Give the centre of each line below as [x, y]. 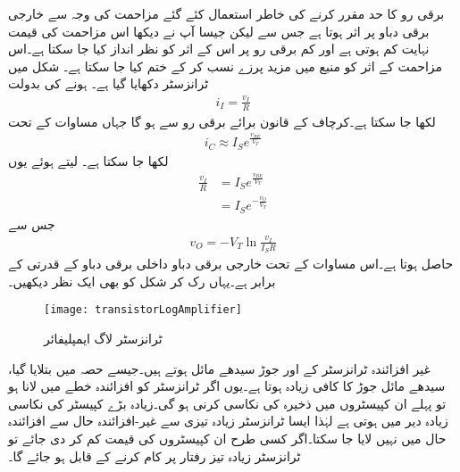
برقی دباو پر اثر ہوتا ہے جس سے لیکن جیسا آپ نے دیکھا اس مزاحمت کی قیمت [219, 31]
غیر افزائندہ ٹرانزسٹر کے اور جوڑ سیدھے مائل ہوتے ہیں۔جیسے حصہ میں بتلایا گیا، [219, 368]
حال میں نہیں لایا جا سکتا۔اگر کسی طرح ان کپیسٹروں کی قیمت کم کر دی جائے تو [227, 438]
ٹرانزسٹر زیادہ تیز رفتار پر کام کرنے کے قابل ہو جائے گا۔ [155, 455]
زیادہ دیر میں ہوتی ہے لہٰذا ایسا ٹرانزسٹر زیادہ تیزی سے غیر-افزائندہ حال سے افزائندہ [228, 421]
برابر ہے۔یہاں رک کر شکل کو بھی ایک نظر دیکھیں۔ [142, 281]
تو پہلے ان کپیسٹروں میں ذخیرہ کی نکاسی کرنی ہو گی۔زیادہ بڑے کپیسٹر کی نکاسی [227, 403]
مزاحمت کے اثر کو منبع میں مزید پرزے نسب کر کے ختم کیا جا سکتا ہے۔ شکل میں [226, 66]
